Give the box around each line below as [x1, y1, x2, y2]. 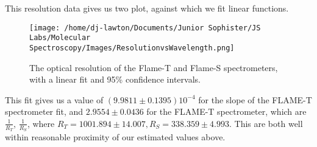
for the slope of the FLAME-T [198, 93, 312, 106]
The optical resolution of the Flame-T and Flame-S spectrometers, [29, 61, 278, 73]
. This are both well [229, 117, 303, 129]
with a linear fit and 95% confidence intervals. [29, 73, 201, 86]
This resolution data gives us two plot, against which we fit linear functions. [5, 2, 289, 14]
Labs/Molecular [29, 33, 91, 43]
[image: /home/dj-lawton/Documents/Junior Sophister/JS [29, 23, 261, 32]
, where [27, 117, 55, 129]
